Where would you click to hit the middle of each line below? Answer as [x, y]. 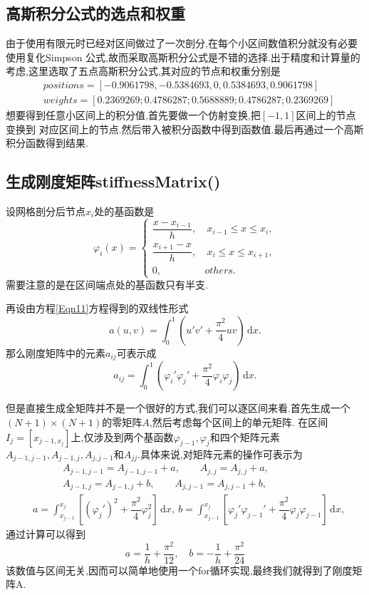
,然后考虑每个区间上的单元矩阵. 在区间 [239, 422]
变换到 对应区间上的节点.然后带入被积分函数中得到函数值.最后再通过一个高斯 [185, 129]
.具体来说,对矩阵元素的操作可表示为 [220, 454]
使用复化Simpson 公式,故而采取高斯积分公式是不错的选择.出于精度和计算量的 [183, 57]
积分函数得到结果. [47, 143]
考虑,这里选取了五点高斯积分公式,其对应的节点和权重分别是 [143, 71]
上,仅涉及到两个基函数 [122, 436]
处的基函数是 [124, 211]
